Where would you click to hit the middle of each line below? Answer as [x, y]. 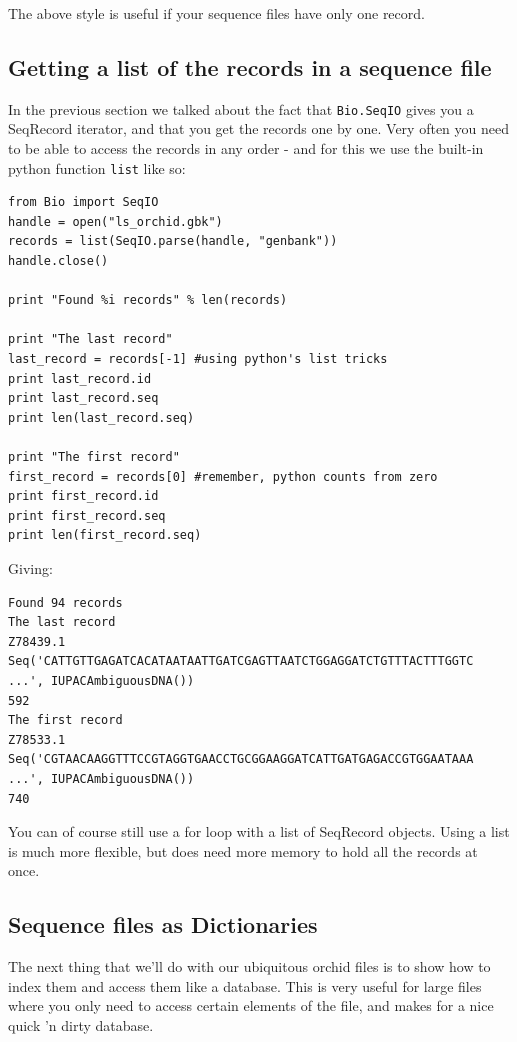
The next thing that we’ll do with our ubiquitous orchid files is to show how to [249, 966]
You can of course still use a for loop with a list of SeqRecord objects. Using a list [259, 831]
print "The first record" [94, 457]
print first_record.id [83, 496]
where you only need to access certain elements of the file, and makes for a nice [251, 1005]
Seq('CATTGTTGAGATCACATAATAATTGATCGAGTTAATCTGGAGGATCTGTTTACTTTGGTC [241, 661]
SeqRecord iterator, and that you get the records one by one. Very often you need [259, 128]
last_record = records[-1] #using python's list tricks [198, 359]
